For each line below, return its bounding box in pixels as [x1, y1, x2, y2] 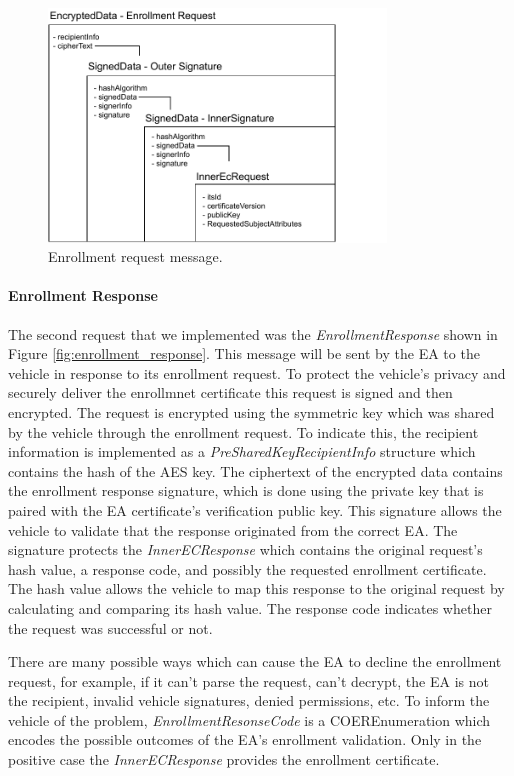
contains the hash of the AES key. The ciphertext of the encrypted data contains [8, 460, 503, 481]
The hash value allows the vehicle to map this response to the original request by [8, 578, 505, 599]
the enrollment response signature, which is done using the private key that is [8, 480, 484, 501]
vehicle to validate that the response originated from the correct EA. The [8, 519, 458, 540]
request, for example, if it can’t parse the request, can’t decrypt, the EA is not [8, 670, 489, 691]
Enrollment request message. [48, 246, 223, 267]
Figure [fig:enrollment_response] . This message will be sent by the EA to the [8, 343, 480, 364]
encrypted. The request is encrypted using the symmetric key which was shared [8, 401, 495, 422]
